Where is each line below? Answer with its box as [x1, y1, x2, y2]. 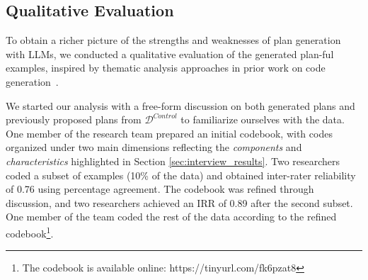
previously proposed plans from [6, 112, 142, 127]
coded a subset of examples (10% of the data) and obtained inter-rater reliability [6, 167, 356, 182]
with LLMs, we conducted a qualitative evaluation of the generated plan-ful [6, 46, 334, 61]
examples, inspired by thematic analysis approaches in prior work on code [6, 60, 326, 75]
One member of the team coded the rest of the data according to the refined [6, 209, 337, 224]
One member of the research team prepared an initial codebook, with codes [6, 125, 333, 140]
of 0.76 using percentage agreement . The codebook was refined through [6, 181, 314, 196]
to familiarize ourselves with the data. [180, 112, 345, 127]
